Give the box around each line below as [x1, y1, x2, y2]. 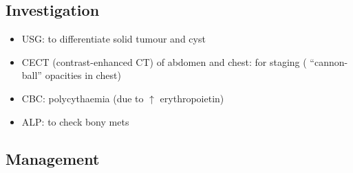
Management [6, 148, 100, 169]
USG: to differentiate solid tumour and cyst [21, 32, 206, 46]
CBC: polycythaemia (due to [21, 91, 144, 105]
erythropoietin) [160, 91, 224, 105]
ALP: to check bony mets [21, 114, 129, 128]
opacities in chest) [45, 68, 121, 82]
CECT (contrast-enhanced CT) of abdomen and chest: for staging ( [21, 54, 307, 69]
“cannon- [310, 54, 348, 69]
